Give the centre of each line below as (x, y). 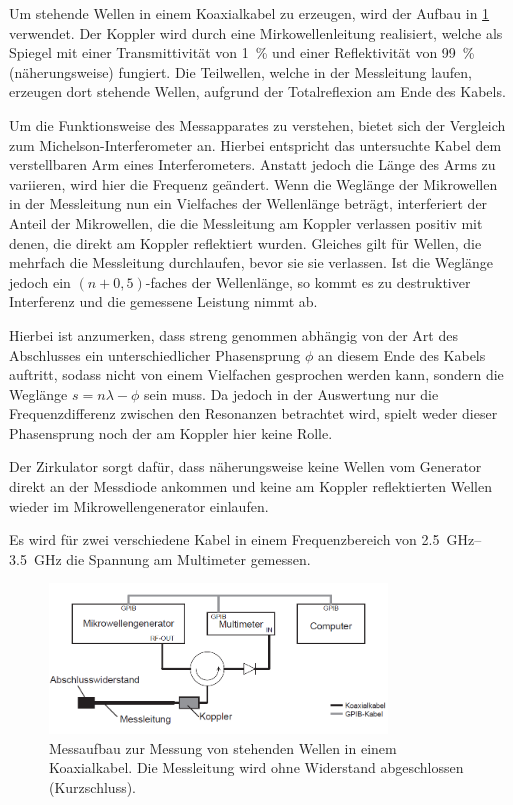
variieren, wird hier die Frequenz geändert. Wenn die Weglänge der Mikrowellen (253, 183)
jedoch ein (40, 281)
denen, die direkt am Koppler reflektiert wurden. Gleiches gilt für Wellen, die (245, 242)
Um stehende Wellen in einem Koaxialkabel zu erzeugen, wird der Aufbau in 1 (249, 13)
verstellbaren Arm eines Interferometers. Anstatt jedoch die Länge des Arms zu (252, 164)
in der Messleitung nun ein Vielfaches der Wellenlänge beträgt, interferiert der (248, 203)
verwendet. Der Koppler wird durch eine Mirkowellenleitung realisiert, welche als (256, 32)
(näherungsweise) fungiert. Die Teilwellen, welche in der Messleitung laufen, (241, 71)
